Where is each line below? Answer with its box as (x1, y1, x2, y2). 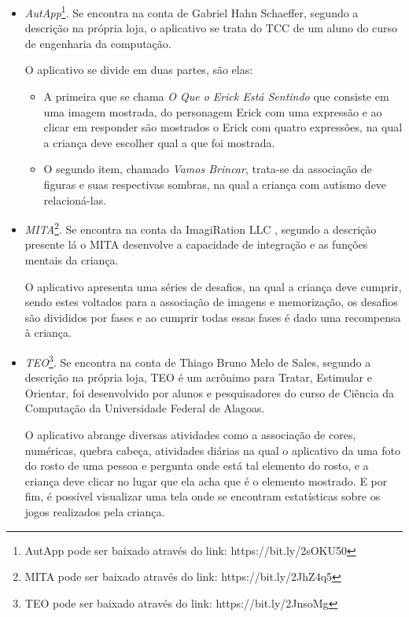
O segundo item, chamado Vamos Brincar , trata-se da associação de (43, 161, 372, 177)
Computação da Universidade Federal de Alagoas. (24, 400, 265, 416)
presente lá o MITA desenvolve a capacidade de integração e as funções (24, 236, 368, 253)
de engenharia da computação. (24, 35, 171, 51)
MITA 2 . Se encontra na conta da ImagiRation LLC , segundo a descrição (24, 219, 377, 237)
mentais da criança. (24, 252, 119, 268)
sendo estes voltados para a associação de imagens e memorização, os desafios (24, 294, 398, 310)
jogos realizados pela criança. (24, 504, 165, 519)
